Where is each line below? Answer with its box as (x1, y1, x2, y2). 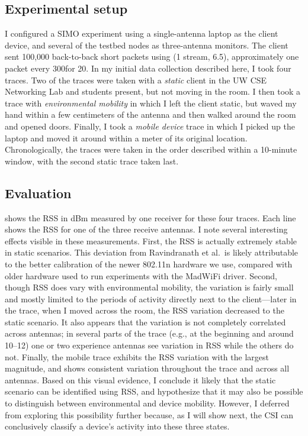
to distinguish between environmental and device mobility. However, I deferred (5, 397, 290, 409)
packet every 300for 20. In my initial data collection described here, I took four (5, 62, 291, 74)
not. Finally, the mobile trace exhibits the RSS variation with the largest (5, 350, 269, 363)
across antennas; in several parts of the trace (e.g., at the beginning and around (5, 327, 294, 340)
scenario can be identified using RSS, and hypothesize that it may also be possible (5, 385, 303, 398)
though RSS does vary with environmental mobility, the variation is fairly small (5, 281, 294, 293)
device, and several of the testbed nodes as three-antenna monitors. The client (5, 38, 288, 51)
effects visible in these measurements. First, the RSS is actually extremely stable (5, 234, 297, 247)
